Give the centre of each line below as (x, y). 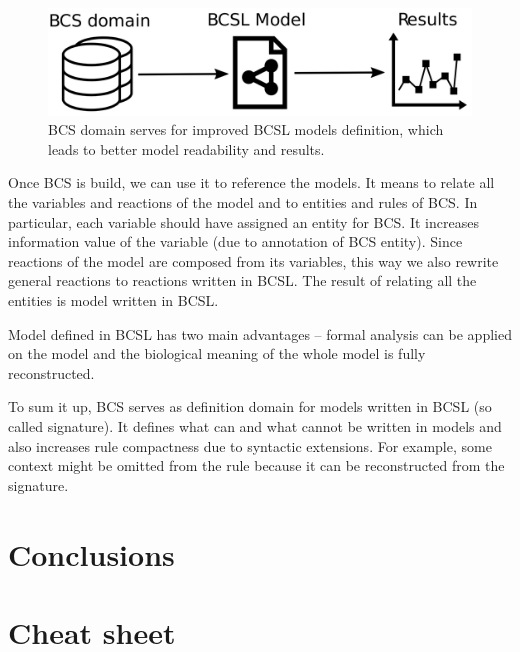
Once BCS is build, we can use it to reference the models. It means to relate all (251, 182)
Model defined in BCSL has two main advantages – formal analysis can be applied (260, 333)
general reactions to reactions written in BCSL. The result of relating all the (242, 280)
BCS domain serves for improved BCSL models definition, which (246, 129)
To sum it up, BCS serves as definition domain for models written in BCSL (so (250, 406)
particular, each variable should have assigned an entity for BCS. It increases (243, 221)
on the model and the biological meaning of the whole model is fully (217, 353)
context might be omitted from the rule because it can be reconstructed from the (256, 465)
